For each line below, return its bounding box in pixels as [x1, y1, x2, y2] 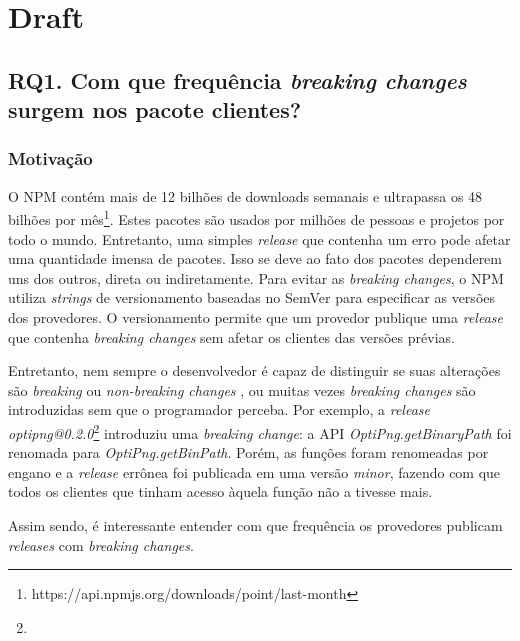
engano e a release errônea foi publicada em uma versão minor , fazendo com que [8, 461, 501, 482]
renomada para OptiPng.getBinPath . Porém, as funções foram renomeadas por [8, 442, 489, 463]
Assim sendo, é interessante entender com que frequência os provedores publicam [8, 514, 503, 535]
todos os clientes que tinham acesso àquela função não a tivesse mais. [8, 481, 433, 502]
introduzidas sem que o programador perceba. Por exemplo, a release [8, 399, 430, 420]
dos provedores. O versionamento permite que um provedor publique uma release [8, 306, 503, 327]
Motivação [8, 146, 93, 171]
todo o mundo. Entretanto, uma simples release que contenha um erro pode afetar [8, 228, 511, 249]
